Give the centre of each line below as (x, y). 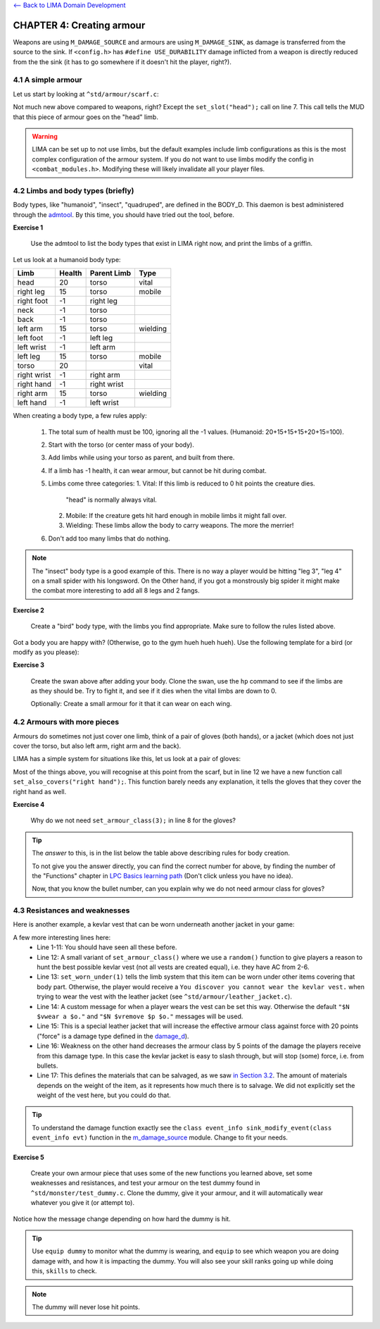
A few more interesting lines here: (62, 937)
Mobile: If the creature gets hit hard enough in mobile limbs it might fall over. (176, 515)
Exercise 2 (29, 610)
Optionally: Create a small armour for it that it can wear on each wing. (131, 704)
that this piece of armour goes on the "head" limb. (85, 117)
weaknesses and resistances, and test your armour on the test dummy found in (145, 1183)
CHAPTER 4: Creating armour (79, 25)
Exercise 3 (29, 665)
